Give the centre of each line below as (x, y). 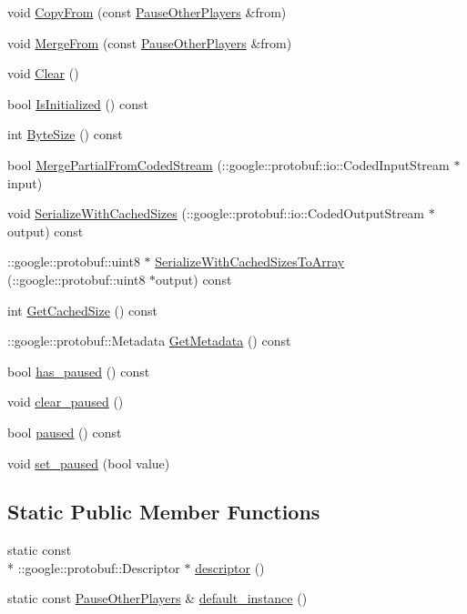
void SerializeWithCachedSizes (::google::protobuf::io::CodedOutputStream (216, 213)
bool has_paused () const (79, 371)
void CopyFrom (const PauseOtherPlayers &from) (147, 12)
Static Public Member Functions (164, 512)
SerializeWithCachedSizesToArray (250, 262)
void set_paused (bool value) (89, 463)
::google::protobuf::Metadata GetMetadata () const (149, 341)
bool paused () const (65, 432)
